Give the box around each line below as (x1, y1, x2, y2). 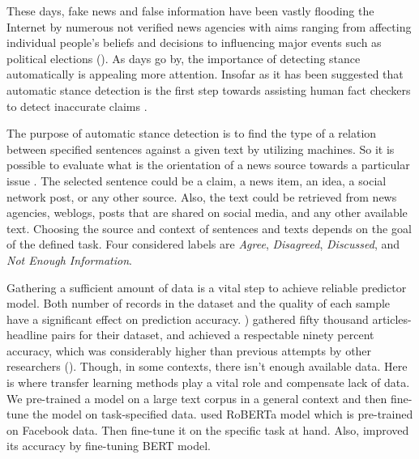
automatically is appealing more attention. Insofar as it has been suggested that (6, 66, 404, 83)
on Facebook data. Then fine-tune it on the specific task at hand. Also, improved (6, 421, 409, 438)
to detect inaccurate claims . (6, 97, 148, 114)
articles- (372, 310, 412, 327)
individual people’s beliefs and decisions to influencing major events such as (6, 34, 382, 51)
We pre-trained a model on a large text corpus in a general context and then (6, 389, 387, 406)
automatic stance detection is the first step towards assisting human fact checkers (6, 81, 411, 98)
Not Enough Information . (6, 251, 132, 268)
